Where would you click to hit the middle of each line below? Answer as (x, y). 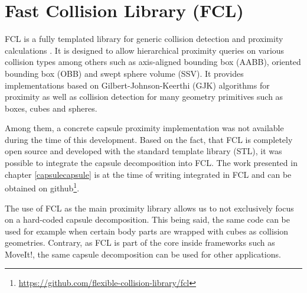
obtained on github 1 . (42, 187)
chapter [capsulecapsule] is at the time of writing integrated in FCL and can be (148, 174)
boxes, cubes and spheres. (51, 108)
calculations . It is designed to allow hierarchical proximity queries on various (145, 50)
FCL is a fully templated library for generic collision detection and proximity (144, 39)
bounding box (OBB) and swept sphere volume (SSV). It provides (124, 73)
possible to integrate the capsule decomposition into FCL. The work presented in (151, 163)
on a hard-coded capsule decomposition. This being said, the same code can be (148, 219)
